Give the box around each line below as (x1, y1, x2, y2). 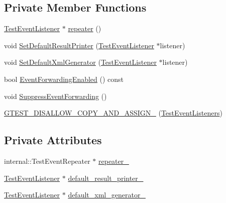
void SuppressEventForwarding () (4, 90, 107, 101)
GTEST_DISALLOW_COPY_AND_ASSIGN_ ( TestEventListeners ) (4, 108, 222, 118)
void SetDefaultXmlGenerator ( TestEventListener (4, 57, 157, 67)
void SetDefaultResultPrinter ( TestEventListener (4, 40, 154, 50)
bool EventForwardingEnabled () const (4, 73, 124, 84)
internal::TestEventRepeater (4, 155, 90, 166)
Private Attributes (4, 132, 102, 148)
